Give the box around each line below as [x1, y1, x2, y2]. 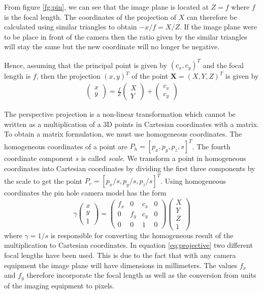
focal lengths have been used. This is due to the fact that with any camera [4, 250, 236, 260]
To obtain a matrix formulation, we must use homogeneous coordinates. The [4, 128, 242, 139]
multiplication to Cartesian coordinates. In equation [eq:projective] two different [4, 240, 253, 250]
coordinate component [4, 153, 73, 164]
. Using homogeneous [160, 175, 226, 186]
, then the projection [36, 71, 101, 81]
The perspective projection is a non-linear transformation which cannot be [4, 109, 236, 119]
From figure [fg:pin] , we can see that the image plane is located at [4, 2, 209, 12]
